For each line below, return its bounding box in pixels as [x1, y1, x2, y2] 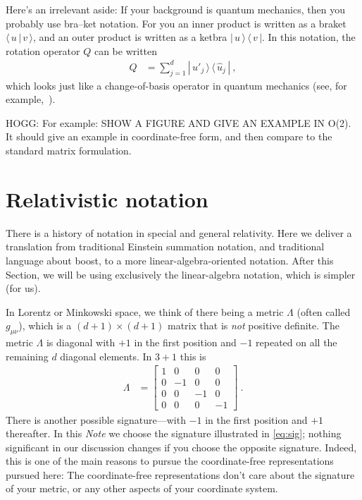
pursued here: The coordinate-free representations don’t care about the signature [6, 467, 355, 482]
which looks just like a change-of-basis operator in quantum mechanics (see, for [6, 78, 347, 92]
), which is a [18, 318, 72, 333]
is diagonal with [46, 335, 116, 350]
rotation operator [6, 43, 80, 58]
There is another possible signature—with [6, 412, 186, 427]
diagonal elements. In [60, 348, 152, 363]
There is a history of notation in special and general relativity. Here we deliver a [6, 225, 352, 240]
